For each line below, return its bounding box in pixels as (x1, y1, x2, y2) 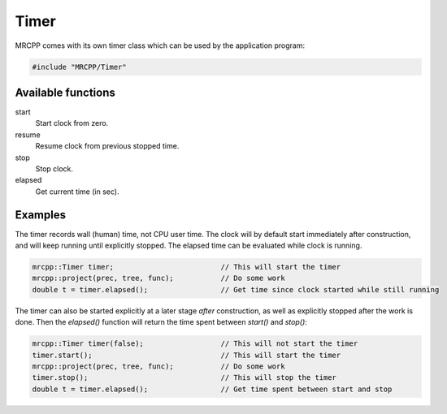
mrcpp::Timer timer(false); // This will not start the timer (32, 339, 358, 348)
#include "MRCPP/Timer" (32, 62, 128, 71)
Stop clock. (35, 163, 73, 174)
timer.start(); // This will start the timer (32, 350, 341, 360)
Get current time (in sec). (35, 187, 119, 196)
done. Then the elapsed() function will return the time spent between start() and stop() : (15, 317, 308, 327)
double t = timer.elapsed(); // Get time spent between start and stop (32, 384, 393, 394)
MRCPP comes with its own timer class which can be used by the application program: (15, 41, 306, 50)
